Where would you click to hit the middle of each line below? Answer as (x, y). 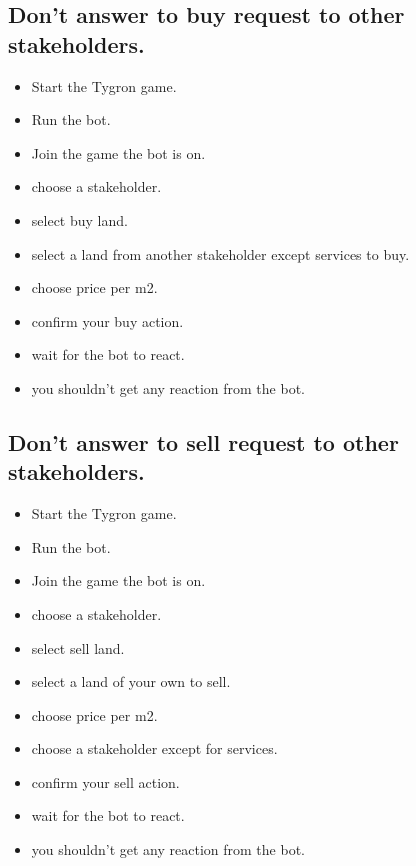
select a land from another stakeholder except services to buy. (220, 253)
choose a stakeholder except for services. (154, 748)
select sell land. (78, 647)
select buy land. (79, 219)
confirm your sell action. (105, 781)
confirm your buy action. (107, 320)
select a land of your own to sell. (131, 681)
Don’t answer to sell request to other (203, 441)
